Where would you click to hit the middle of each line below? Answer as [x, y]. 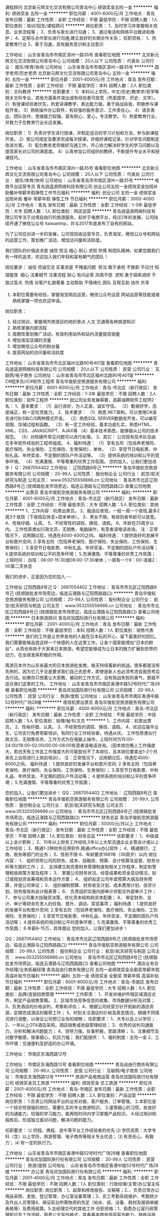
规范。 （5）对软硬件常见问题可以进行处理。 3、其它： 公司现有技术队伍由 [81, 437]
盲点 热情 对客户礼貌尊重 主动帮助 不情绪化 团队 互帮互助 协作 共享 [82, 283]
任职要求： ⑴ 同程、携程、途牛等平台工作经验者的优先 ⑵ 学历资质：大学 [79, 1130]
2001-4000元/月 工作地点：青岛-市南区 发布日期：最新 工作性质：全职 [84, 1089]
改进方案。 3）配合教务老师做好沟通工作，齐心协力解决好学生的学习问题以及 [82, 145]
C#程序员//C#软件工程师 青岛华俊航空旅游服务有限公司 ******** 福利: [76, 381]
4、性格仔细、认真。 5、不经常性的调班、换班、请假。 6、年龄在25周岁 [77, 523]
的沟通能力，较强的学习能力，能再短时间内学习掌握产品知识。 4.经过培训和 [81, 1114]
